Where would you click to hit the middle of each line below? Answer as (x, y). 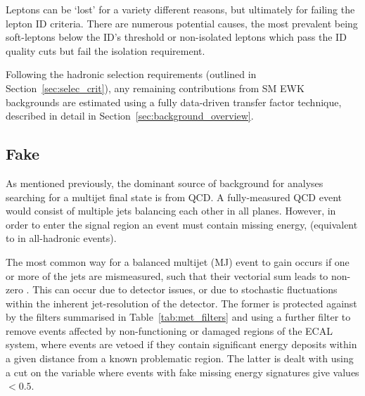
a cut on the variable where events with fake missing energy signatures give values (182, 372)
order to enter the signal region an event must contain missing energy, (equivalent (182, 224)
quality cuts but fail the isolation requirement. (105, 50)
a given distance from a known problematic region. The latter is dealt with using (180, 358)
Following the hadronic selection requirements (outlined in (131, 74)
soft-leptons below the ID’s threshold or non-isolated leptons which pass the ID (176, 37)
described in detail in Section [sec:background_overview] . (130, 116)
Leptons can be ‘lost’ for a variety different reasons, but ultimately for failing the (180, 9)
